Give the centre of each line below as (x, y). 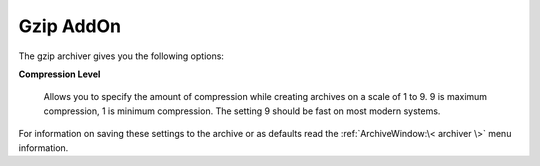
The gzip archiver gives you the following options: (121, 56)
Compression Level (59, 74)
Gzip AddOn (70, 26)
